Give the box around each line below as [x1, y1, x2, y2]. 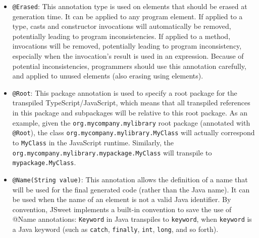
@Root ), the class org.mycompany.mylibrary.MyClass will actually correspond [12, 127, 255, 138]
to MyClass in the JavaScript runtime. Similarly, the [12, 137, 174, 147]
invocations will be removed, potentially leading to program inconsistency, [12, 41, 242, 51]
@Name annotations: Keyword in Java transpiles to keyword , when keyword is [12, 214, 252, 224]
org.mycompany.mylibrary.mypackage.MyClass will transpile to [12, 147, 212, 157]
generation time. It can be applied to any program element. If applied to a [12, 11, 243, 21]
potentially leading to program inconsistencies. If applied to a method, [12, 30, 231, 41]
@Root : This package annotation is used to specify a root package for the [12, 87, 237, 98]
